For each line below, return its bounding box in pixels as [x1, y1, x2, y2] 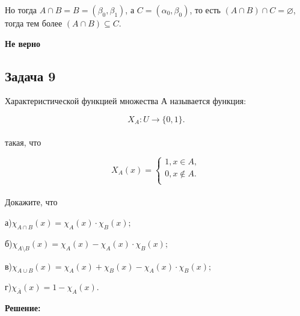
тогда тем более [5, 17, 63, 29]
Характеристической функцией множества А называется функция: [5, 94, 246, 107]
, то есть [189, 4, 221, 16]
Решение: [5, 302, 41, 314]
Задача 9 [5, 66, 56, 85]
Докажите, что [5, 196, 58, 208]
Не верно [5, 37, 41, 49]
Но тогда [5, 4, 37, 16]
